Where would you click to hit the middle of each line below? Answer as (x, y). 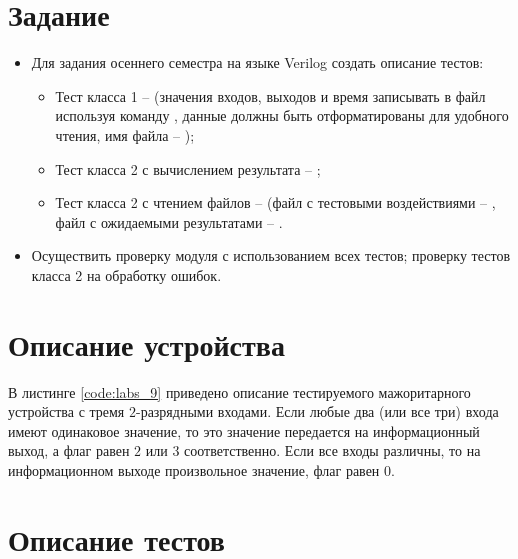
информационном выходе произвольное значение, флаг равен (194, 469)
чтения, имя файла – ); (125, 134)
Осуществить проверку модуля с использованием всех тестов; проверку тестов (271, 255)
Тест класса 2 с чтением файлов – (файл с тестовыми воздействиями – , (275, 202)
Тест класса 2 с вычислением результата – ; (188, 168)
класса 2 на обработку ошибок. (126, 274)
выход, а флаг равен (69, 450)
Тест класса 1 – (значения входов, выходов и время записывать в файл (270, 95)
